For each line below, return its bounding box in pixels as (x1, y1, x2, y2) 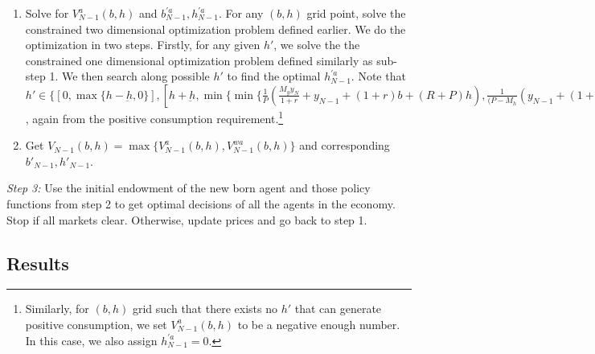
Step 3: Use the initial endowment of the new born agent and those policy (6, 179, 371, 196)
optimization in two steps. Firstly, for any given (25, 36, 261, 53)
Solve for (25, 5, 69, 21)
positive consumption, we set (25, 315, 167, 332)
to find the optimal (227, 68, 321, 84)
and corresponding (299, 137, 390, 154)
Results (6, 250, 69, 275)
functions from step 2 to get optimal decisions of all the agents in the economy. (6, 196, 396, 212)
